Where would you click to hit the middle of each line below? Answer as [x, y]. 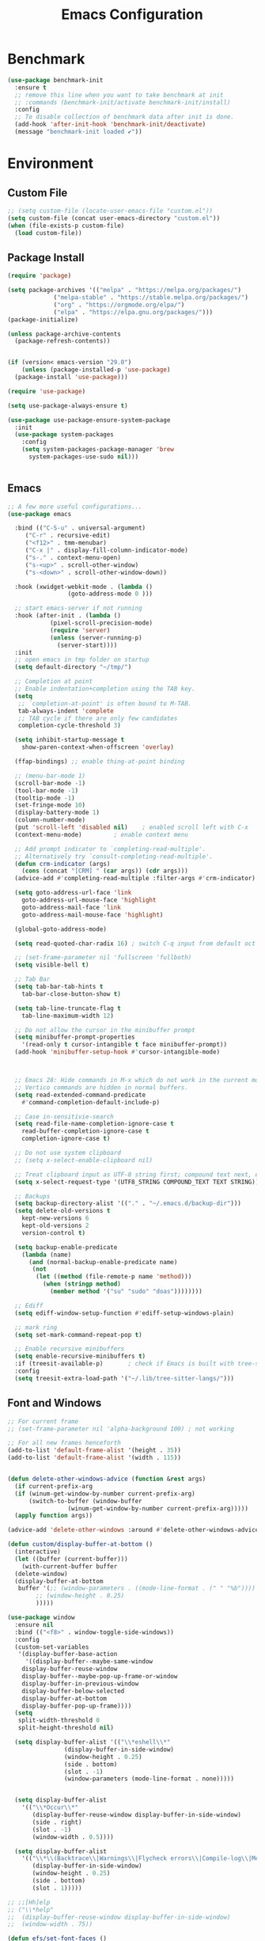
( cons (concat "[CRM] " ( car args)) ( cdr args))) [105, 871]
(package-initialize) [43, 319]
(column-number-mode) [50, 820]
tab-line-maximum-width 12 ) [68, 1016]
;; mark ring [36, 1328]
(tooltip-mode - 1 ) [45, 798]
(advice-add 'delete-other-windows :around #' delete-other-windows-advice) [135, 1530]
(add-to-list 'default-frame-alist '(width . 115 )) [94, 1458]
